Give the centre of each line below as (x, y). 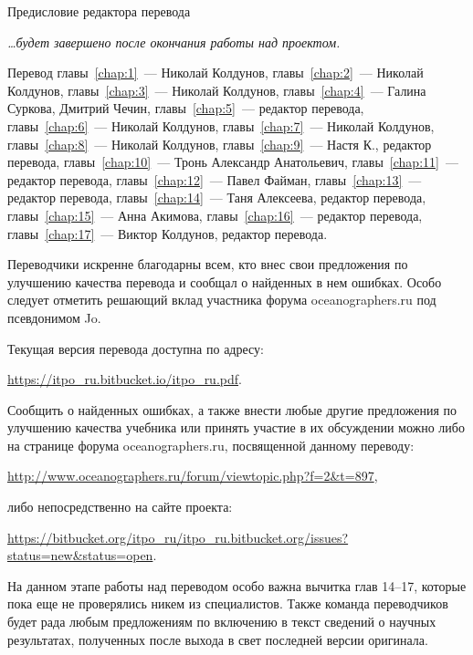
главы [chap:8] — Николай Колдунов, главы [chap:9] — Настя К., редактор (220, 144)
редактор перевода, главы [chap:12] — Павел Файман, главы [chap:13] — (215, 179)
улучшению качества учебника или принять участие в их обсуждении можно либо (236, 427)
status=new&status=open (80, 555)
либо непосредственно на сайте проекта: (120, 507)
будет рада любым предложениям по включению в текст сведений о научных (222, 622)
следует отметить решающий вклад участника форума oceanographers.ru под (222, 300)
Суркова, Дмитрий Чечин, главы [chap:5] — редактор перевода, (186, 108)
